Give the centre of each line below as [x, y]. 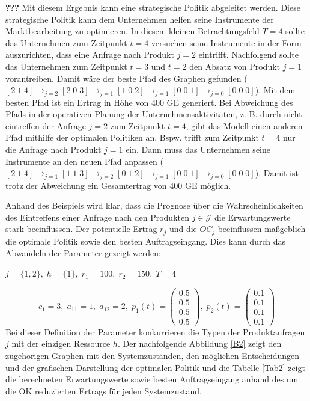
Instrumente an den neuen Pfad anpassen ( [84, 161]
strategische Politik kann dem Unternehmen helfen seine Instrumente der [140, 19]
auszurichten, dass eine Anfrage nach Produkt [90, 54]
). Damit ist [277, 173]
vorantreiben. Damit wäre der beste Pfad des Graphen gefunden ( [126, 78]
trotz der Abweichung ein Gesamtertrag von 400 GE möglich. [118, 185]
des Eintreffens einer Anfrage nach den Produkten [97, 217]
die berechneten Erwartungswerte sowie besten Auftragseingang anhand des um [152, 379]
